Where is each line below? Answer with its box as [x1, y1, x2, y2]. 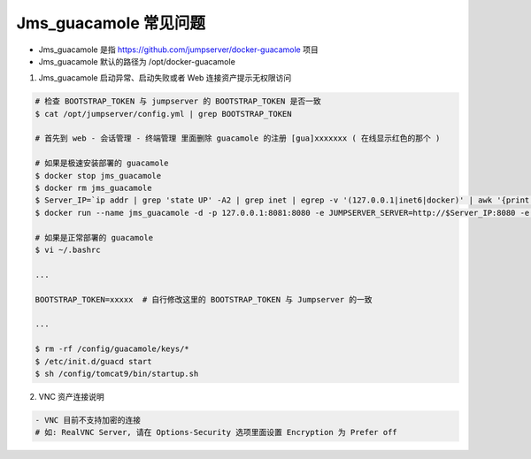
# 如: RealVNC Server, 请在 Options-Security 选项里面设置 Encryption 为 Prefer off [35, 427, 397, 438]
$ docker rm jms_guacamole [35, 183, 152, 194]
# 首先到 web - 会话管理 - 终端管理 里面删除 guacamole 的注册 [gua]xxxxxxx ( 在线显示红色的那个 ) [35, 134, 441, 143]
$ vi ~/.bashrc [35, 245, 101, 255]
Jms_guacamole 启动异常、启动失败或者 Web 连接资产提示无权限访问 [38, 73, 292, 83]
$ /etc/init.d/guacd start [35, 356, 152, 366]
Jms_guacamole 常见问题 [16, 13, 205, 33]
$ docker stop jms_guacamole [35, 171, 162, 180]
